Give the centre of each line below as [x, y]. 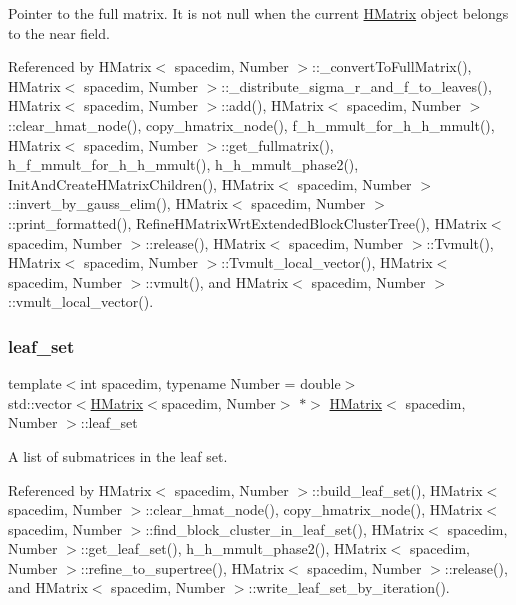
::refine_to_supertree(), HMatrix [182, 567]
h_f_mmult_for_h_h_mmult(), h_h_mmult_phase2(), [183, 164]
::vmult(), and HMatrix [217, 281]
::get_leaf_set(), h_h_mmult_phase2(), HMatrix [233, 548]
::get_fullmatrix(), [277, 144]
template [35, 383]
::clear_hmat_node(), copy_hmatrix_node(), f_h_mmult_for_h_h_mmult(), [251, 124]
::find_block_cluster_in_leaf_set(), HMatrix [285, 528]
